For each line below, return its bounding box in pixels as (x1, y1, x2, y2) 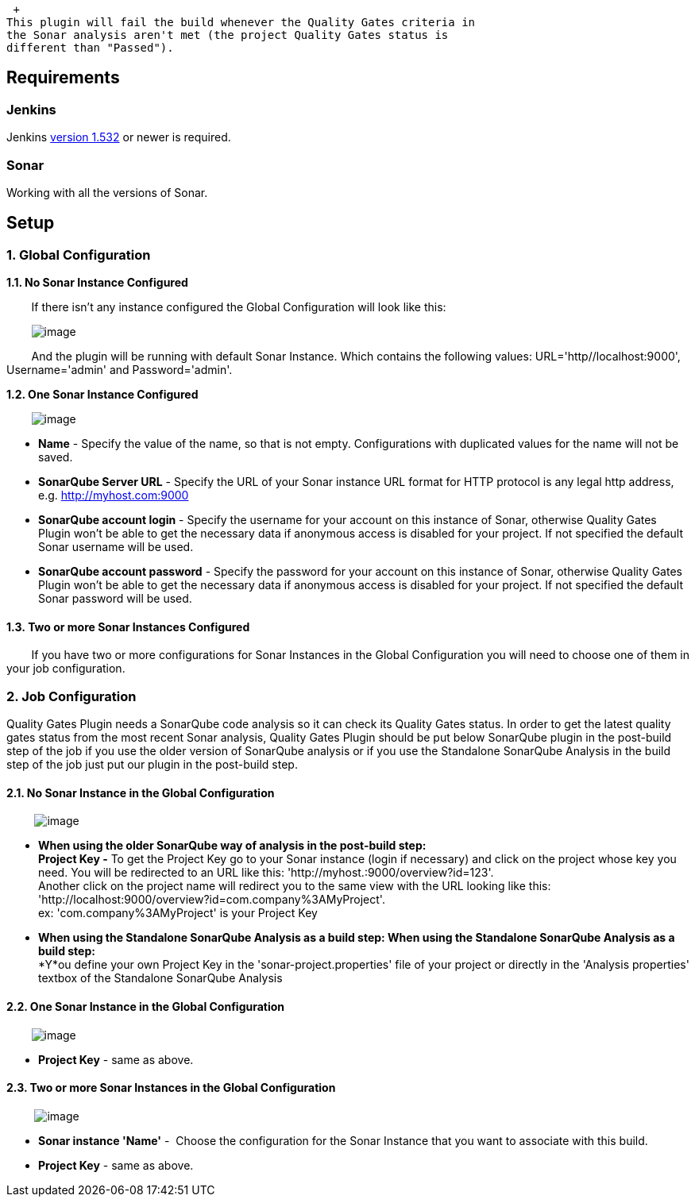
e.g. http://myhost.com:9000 (38, 488, 189, 503)
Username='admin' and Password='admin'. (6, 363, 233, 377)
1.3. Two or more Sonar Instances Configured (6, 619, 250, 634)
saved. (38, 450, 73, 465)
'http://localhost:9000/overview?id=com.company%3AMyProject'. (38, 893, 385, 907)
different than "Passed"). (6, 41, 174, 54)
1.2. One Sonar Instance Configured (6, 388, 199, 402)
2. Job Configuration (6, 688, 137, 704)
